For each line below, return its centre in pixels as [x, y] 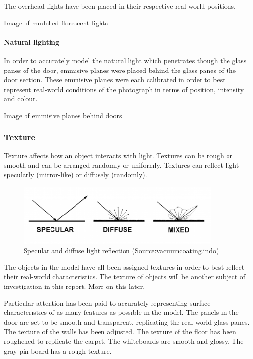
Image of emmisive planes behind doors [63, 115]
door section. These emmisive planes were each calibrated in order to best [115, 80]
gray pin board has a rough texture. [58, 350]
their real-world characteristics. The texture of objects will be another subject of [125, 276]
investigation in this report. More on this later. [75, 286]
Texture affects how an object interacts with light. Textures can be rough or [118, 155]
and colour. [21, 99]
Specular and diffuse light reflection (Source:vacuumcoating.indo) [121, 251]
